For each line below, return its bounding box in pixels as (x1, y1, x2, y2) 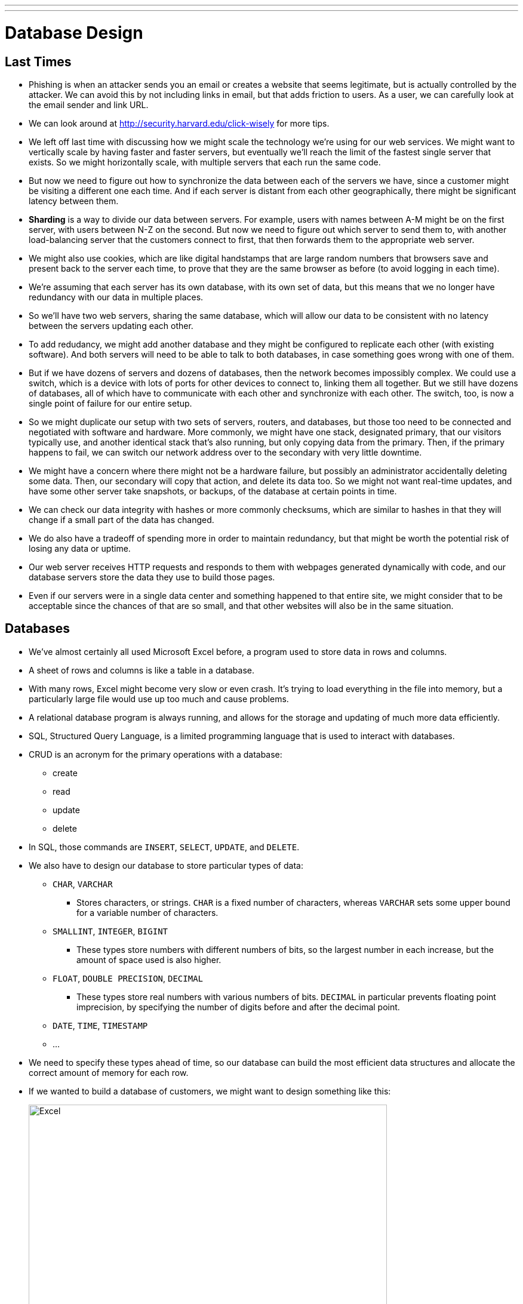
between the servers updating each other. (29, 320, 193, 331)
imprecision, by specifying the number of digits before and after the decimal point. (76, 1001, 400, 1012)
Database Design (5, 22, 143, 43)
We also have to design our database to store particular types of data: (29, 860, 303, 871)
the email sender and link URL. (29, 99, 149, 110)
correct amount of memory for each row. (29, 1067, 189, 1078)
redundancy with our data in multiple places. (29, 291, 204, 302)
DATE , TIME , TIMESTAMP (53, 1020, 148, 1031)
